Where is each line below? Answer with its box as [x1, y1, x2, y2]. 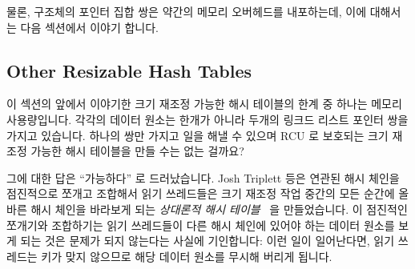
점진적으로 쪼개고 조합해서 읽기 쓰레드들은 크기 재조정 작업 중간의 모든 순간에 [6, 185, 395, 202]
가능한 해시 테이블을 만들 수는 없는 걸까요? [30, 143, 244, 159]
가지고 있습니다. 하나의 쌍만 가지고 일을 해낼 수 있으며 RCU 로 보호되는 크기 [6, 126, 389, 143]
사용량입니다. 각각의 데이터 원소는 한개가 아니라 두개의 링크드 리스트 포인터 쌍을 [6, 110, 409, 127]
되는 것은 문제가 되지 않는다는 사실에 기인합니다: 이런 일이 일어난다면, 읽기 [20, 232, 395, 249]
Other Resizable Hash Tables [6, 58, 252, 82]
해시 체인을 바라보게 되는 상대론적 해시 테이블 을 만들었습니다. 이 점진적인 [30, 200, 408, 217]
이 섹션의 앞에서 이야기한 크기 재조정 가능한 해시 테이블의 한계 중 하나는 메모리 [6, 95, 402, 112]
